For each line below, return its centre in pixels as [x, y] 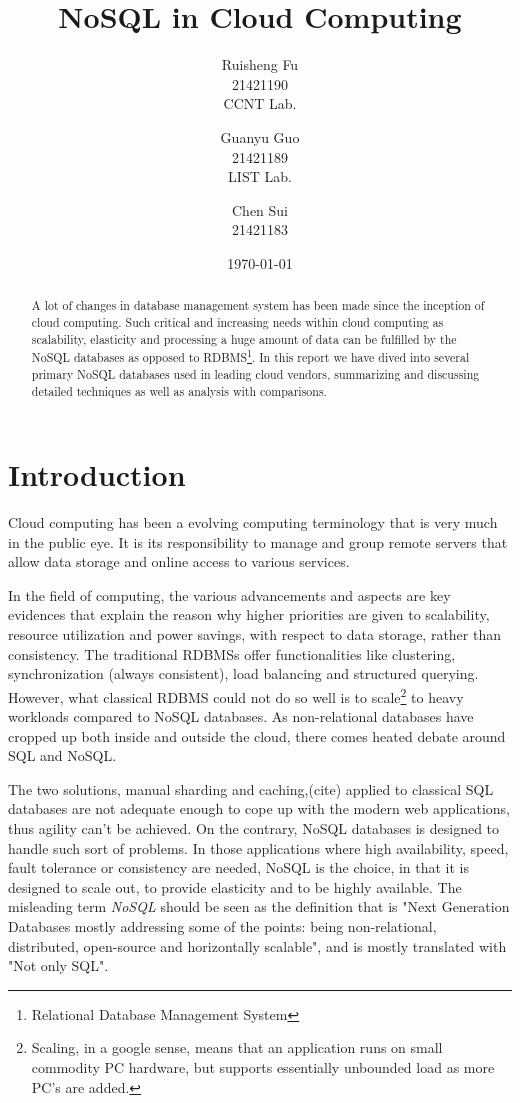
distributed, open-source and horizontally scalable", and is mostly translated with [257, 945]
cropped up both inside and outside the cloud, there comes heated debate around [257, 735]
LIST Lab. [260, 176]
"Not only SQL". [58, 965]
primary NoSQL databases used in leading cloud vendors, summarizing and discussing [255, 373]
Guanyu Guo [260, 136]
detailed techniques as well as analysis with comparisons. [179, 390]
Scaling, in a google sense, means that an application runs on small [237, 1047]
